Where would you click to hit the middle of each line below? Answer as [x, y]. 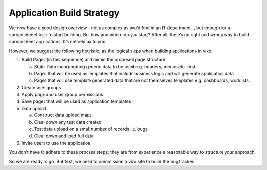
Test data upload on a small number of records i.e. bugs [91, 129]
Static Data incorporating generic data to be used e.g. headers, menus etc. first [115, 66]
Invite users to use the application [56, 143]
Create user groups [41, 87]
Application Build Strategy [64, 13]
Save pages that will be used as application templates [76, 101]
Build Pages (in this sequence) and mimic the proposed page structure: [94, 60]
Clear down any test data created [68, 122]
